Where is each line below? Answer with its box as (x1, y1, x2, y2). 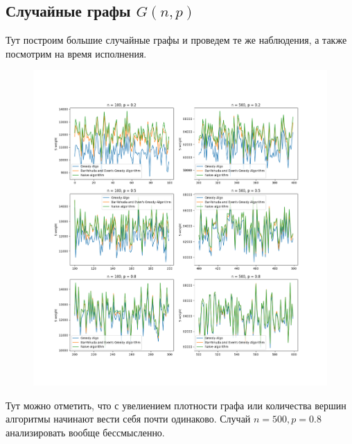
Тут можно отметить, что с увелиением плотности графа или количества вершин (6, 398, 346, 412)
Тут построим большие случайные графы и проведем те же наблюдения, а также (6, 33, 347, 47)
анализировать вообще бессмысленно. (6, 425, 165, 439)
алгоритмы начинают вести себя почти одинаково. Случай (6, 411, 251, 426)
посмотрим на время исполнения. (6, 46, 147, 60)
